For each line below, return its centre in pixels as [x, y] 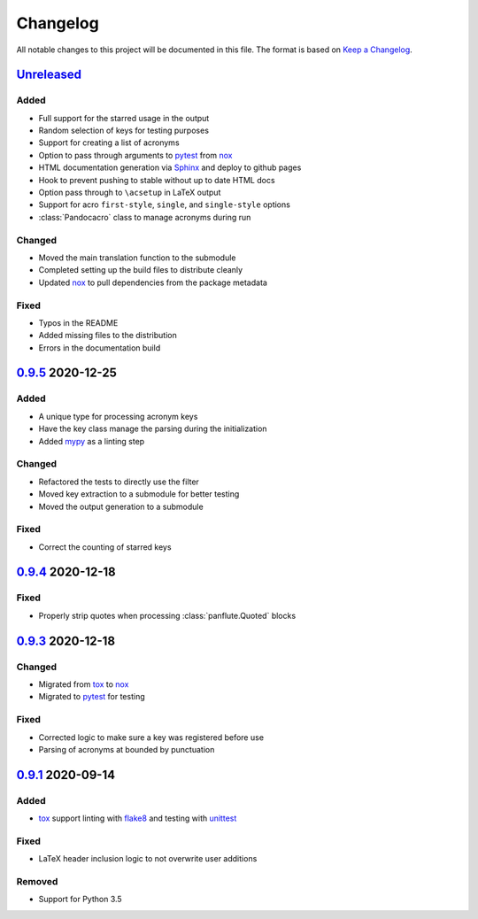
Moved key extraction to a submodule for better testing [139, 494]
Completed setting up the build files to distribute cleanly [141, 270]
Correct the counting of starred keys [105, 547]
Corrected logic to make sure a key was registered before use [151, 737]
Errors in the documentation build [100, 348]
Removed [37, 881]
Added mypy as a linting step [92, 441]
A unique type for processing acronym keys [118, 416]
